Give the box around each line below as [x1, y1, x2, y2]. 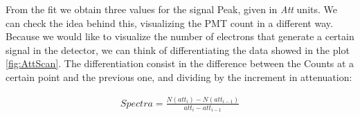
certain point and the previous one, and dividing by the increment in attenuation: [6, 69, 352, 84]
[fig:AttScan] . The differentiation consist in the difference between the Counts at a [6, 56, 354, 71]
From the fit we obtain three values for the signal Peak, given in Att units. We [6, 2, 338, 16]
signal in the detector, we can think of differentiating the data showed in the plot [6, 42, 350, 57]
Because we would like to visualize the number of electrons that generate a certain [6, 29, 354, 44]
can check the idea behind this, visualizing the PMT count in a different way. [6, 15, 333, 30]
